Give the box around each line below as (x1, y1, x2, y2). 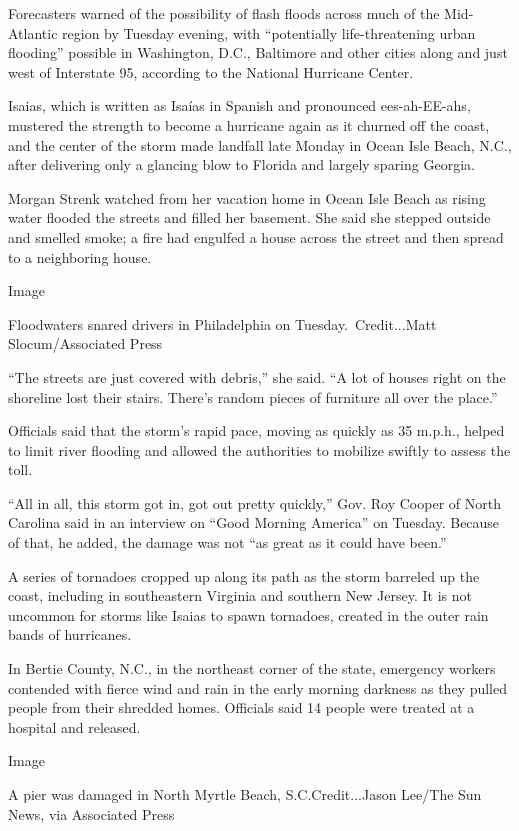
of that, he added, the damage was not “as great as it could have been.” (8, 532, 447, 553)
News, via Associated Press (8, 803, 175, 824)
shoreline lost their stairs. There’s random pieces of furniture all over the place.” (8, 386, 498, 407)
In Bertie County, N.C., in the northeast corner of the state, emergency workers (8, 658, 496, 679)
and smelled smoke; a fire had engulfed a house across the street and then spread (8, 226, 504, 247)
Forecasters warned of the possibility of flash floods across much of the (8, 3, 440, 23)
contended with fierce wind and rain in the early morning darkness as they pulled (8, 677, 508, 698)
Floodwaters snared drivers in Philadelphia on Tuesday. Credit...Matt (8, 313, 437, 334)
